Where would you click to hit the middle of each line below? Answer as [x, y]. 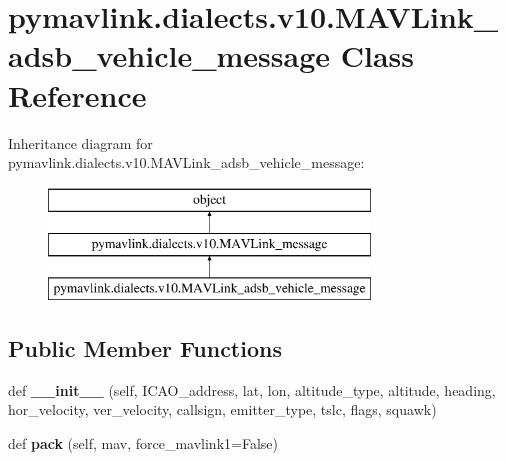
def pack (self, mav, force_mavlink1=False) [143, 443]
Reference [77, 94]
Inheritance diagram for [80, 142]
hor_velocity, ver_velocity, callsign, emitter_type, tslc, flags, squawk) [222, 409]
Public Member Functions [145, 348]
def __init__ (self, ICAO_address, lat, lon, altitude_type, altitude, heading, [252, 389]
